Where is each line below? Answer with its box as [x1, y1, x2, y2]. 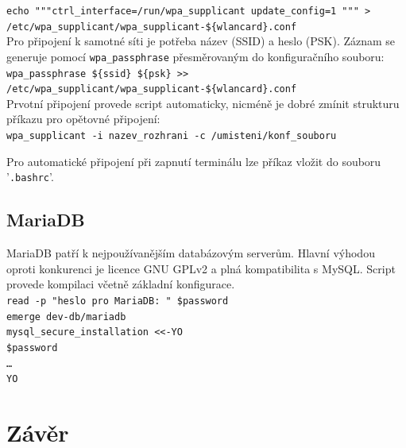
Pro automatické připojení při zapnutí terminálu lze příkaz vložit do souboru [6, 153, 381, 169]
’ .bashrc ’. [6, 168, 54, 185]
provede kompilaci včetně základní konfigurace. [6, 276, 235, 292]
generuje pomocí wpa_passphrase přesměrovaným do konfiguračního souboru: [6, 48, 385, 64]
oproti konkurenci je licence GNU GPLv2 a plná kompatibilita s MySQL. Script [6, 260, 396, 276]
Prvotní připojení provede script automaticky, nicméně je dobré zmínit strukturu [6, 95, 400, 111]
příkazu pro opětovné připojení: [6, 110, 160, 127]
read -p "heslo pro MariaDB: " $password [6, 295, 229, 307]
